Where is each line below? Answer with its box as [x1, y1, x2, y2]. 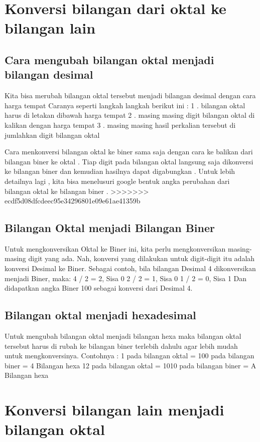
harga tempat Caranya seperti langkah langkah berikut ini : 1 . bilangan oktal [5, 100, 245, 110]
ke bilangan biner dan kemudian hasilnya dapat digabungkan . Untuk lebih [5, 166, 235, 176]
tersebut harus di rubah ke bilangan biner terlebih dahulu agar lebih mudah [5, 340, 238, 351]
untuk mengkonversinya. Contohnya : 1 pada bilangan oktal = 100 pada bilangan [5, 350, 254, 361]
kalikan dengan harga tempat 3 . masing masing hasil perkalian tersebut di [5, 119, 236, 130]
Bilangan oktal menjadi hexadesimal [5, 307, 196, 323]
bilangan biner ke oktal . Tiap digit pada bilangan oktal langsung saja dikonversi [5, 156, 253, 166]
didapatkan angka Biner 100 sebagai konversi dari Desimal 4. [5, 283, 193, 293]
